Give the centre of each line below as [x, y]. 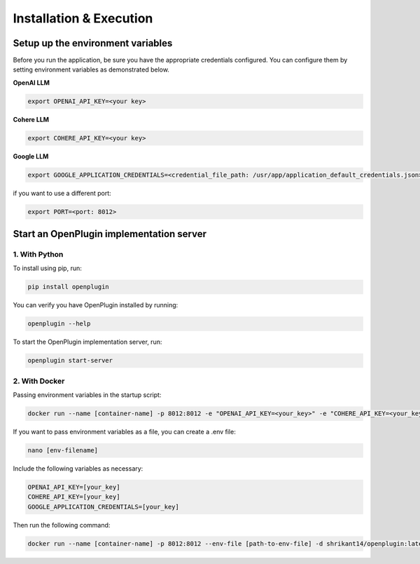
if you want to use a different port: [62, 193]
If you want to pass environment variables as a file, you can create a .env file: [124, 432]
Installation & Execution [83, 18]
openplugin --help [59, 324]
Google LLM [31, 156]
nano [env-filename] [63, 450]
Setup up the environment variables [93, 43]
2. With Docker [39, 381]
